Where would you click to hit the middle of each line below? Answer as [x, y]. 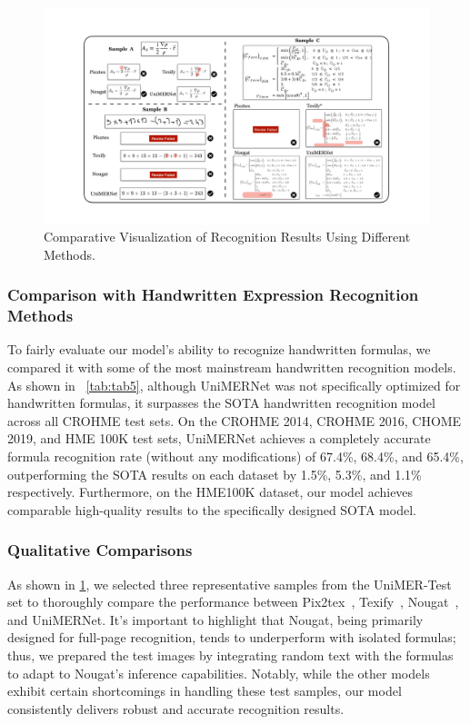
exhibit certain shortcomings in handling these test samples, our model [205, 691]
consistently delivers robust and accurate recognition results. [176, 708]
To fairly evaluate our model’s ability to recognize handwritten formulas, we [219, 349]
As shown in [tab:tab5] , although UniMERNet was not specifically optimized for [234, 385]
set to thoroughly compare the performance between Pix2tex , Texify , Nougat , [233, 602]
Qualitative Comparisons [100, 550]
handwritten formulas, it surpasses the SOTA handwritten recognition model [221, 403]
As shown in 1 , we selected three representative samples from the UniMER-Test [230, 584]
